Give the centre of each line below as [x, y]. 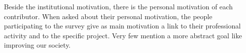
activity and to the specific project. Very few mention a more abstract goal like [123, 35]
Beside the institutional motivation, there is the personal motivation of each [118, 6]
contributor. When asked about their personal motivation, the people [108, 16]
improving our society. [37, 45]
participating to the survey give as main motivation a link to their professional [123, 26]
